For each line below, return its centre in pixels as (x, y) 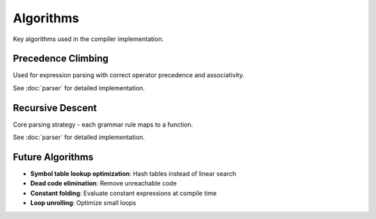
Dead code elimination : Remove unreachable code (103, 184)
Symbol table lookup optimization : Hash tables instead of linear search (133, 174)
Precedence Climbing (61, 59)
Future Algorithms (53, 157)
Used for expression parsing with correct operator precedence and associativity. (129, 75)
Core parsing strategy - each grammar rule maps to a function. (103, 124)
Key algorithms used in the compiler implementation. (88, 39)
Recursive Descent (55, 108)
